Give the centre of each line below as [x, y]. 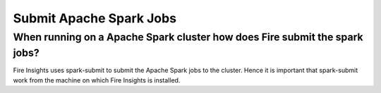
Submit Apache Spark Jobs [95, 18]
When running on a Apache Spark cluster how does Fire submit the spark [188, 37]
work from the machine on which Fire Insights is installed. [97, 80]
